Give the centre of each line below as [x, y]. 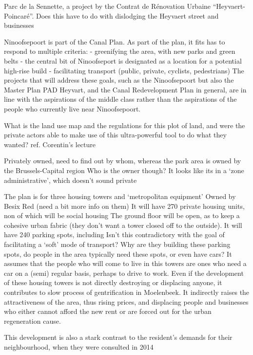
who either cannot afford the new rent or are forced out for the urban [108, 311]
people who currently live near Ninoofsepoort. [72, 108]
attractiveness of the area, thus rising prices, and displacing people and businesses [126, 301]
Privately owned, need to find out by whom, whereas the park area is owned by [123, 161]
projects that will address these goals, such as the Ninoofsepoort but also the [119, 80]
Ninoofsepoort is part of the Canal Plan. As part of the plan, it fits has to [115, 41]
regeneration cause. [32, 321]
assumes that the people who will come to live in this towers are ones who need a [125, 263]
